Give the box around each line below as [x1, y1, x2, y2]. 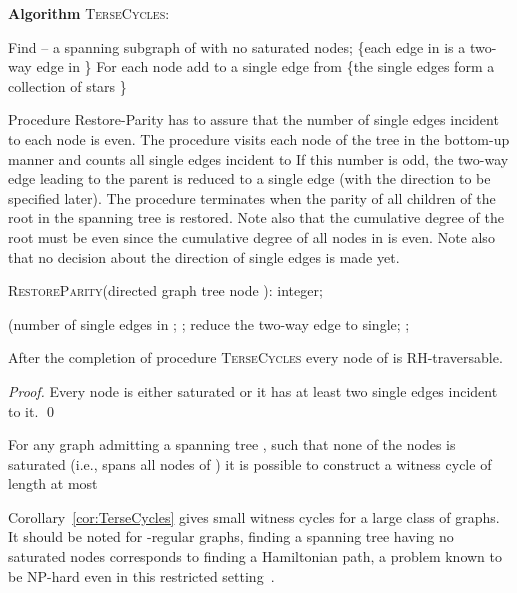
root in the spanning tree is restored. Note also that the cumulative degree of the [8, 207, 504, 228]
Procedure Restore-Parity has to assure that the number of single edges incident [8, 109, 499, 130]
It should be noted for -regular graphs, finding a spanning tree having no [8, 526, 454, 547]
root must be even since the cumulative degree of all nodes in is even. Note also [8, 226, 495, 247]
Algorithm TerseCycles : [8, 3, 170, 23]
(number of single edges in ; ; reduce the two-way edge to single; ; [8, 313, 410, 334]
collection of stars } [8, 75, 127, 96]
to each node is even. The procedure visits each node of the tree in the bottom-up [8, 128, 510, 149]
